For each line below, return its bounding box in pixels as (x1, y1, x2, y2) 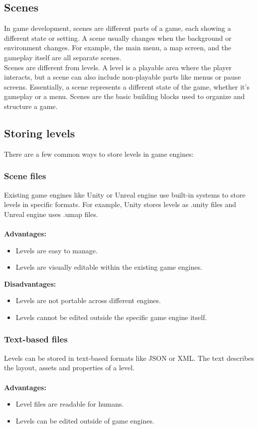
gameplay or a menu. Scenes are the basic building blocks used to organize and (4, 91, 245, 102)
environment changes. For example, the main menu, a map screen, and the (4, 42, 232, 53)
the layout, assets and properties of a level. (4, 362, 135, 373)
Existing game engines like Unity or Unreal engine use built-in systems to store (4, 189, 246, 200)
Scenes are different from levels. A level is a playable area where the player (4, 62, 232, 72)
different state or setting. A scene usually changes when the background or (4, 32, 232, 43)
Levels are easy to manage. (15, 245, 98, 255)
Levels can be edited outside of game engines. (15, 415, 154, 426)
